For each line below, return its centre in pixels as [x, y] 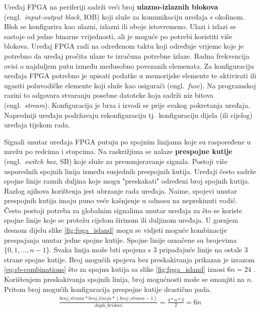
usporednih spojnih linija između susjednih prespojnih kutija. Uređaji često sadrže [130, 171]
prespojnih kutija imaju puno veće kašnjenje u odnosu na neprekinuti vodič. [121, 200]
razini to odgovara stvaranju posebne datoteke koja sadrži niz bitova [109, 95]
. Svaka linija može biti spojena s [100, 250]
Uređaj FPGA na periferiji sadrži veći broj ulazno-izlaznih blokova [111, 7]
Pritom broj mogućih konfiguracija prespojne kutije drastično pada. [108, 289]
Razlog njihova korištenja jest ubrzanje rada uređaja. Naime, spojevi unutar [121, 190]
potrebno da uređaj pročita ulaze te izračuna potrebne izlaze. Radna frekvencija [127, 55]
